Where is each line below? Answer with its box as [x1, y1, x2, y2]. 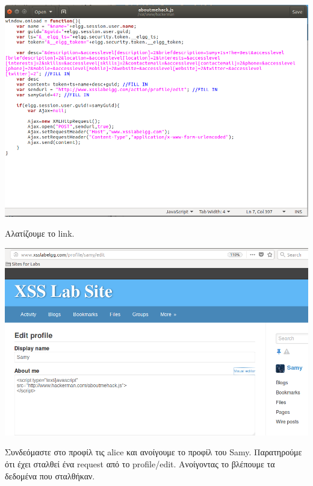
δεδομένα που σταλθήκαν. [5, 469, 95, 482]
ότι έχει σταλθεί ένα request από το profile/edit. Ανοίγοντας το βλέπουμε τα [5, 457, 275, 470]
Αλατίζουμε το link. [5, 227, 75, 240]
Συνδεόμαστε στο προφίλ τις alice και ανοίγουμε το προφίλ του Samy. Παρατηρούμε [5, 446, 302, 458]
